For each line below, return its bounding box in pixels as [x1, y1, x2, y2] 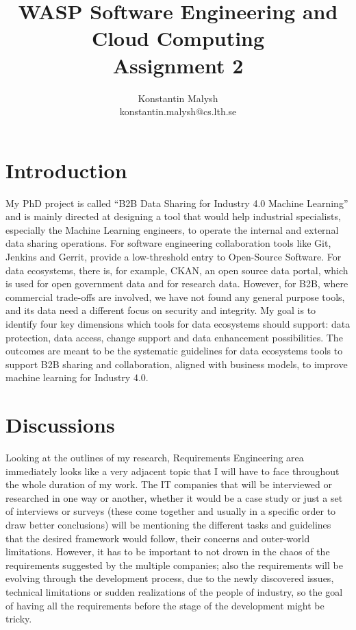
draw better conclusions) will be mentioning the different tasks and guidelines [5, 518, 331, 532]
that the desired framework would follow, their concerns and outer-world [5, 531, 310, 545]
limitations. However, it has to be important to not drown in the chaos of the [5, 544, 330, 559]
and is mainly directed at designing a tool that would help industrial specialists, [5, 209, 341, 223]
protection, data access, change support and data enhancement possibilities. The [5, 330, 343, 344]
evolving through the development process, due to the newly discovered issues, [5, 571, 334, 585]
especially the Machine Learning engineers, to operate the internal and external [5, 222, 339, 237]
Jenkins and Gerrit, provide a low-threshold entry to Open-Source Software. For [5, 250, 342, 263]
